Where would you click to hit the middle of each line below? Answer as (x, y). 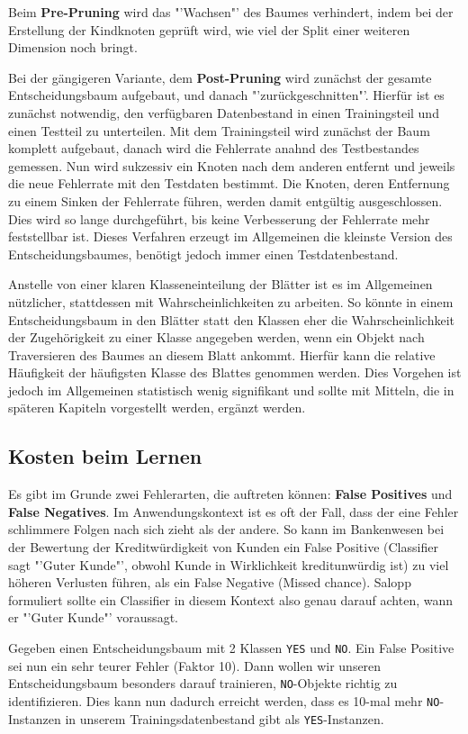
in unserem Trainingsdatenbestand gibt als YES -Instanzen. (225, 718)
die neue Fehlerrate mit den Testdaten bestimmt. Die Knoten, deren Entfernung (229, 183)
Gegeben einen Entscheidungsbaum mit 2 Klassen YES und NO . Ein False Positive (231, 648)
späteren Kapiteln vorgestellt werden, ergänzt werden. (157, 408)
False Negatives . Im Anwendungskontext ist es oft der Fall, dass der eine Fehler (234, 511)
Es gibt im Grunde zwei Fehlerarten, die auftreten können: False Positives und (230, 494)
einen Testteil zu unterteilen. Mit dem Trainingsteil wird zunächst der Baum (219, 130)
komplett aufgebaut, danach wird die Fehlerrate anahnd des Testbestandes (214, 148)
